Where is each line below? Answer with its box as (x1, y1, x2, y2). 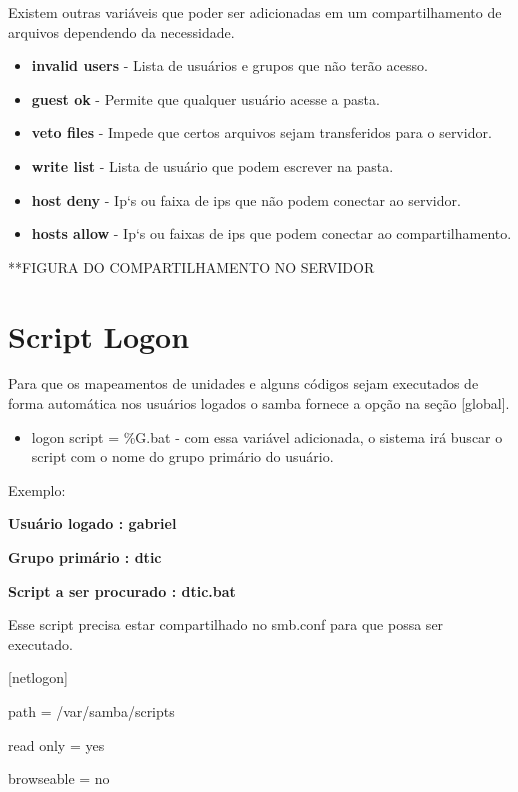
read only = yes (8, 734, 105, 755)
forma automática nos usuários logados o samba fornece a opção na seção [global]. (8, 393, 510, 414)
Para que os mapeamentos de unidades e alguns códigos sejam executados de (8, 373, 479, 394)
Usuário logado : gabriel (8, 513, 177, 534)
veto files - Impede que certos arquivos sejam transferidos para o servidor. (31, 122, 492, 143)
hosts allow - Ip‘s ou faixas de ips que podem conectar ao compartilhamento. (31, 223, 512, 244)
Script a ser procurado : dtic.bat (8, 580, 236, 601)
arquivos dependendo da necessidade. (8, 21, 235, 42)
